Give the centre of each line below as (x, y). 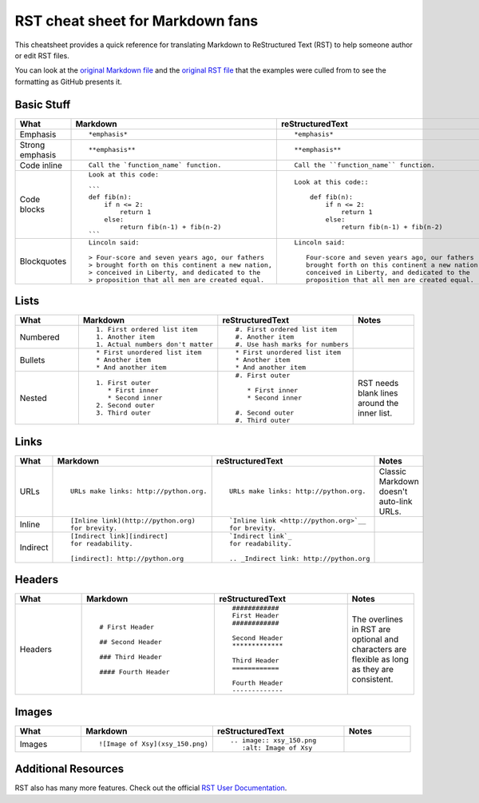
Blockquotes (43, 261)
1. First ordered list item (147, 330)
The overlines (377, 619)
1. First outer (123, 383)
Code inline (41, 165)
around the (378, 403)
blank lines (378, 393)
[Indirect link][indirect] (119, 536)
